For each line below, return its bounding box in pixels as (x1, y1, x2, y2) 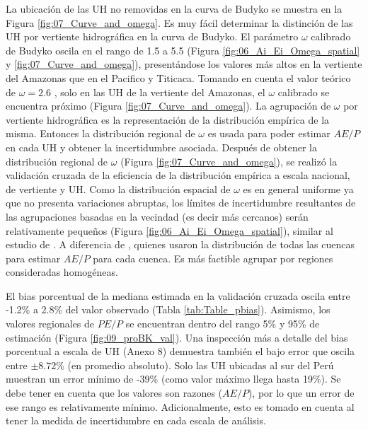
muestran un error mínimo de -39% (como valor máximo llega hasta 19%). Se (6, 371, 341, 386)
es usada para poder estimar (207, 126, 330, 141)
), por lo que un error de (248, 385, 355, 400)
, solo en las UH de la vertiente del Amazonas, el (54, 84, 265, 99)
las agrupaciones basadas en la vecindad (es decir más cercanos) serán (6, 209, 309, 223)
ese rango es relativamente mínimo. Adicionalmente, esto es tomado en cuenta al (6, 399, 355, 414)
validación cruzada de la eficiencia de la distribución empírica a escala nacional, (6, 168, 350, 182)
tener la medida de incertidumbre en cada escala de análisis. (6, 413, 266, 428)
